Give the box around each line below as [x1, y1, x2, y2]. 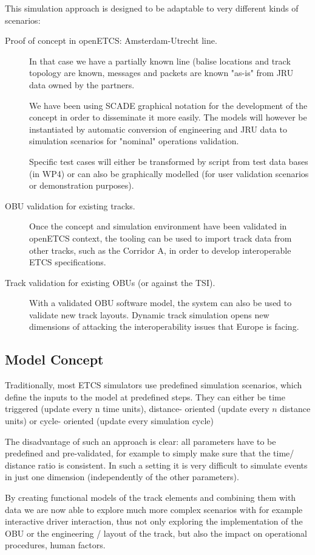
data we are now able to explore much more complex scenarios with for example [5, 503, 303, 515]
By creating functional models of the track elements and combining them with [5, 491, 296, 504]
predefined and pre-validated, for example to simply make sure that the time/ [5, 447, 294, 459]
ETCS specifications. [29, 256, 106, 268]
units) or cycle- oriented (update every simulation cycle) [5, 414, 214, 427]
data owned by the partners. [29, 78, 135, 91]
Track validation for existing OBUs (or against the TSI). [5, 276, 215, 288]
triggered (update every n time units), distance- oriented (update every [5, 402, 269, 415]
